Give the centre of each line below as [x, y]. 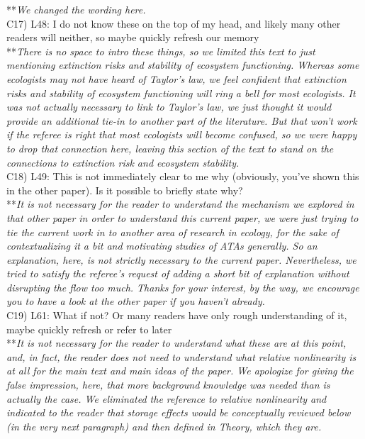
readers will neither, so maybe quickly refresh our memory [133, 37]
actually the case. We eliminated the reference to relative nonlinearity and [167, 398]
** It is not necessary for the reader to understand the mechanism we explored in [180, 204]
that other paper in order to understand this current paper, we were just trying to [182, 217]
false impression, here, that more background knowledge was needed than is [168, 385]
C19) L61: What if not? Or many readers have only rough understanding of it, [177, 315]
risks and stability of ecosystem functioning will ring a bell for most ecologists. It [181, 93]
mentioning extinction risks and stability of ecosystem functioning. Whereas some [183, 65]
